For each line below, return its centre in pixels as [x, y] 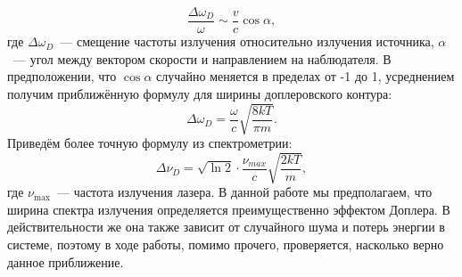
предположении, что [62, 76]
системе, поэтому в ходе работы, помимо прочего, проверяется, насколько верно [226, 244]
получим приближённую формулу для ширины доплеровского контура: [200, 93]
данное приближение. [66, 261]
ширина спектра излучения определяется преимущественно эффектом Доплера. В [229, 209]
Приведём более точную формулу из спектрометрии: [150, 142]
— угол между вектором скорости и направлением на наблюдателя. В [202, 58]
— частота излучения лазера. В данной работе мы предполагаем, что [244, 192]
